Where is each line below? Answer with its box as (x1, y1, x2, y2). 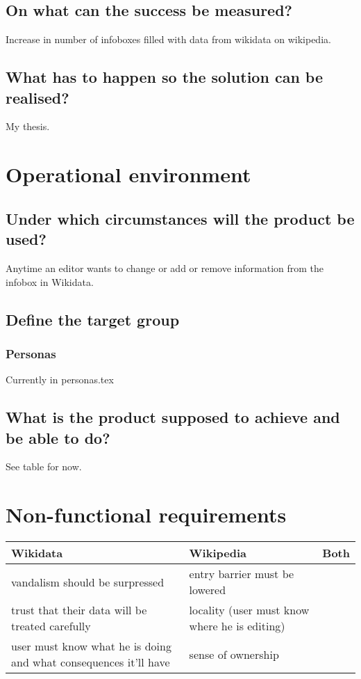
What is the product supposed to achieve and (6, 406, 340, 428)
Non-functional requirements (6, 500, 287, 529)
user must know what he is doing (11, 638, 171, 655)
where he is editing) (189, 618, 285, 634)
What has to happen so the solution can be (6, 66, 324, 88)
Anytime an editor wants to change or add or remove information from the (6, 260, 324, 275)
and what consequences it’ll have (11, 654, 170, 671)
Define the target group (6, 308, 180, 330)
